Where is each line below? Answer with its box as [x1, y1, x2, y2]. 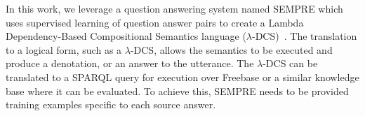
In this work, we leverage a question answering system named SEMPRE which [6, 1, 343, 15]
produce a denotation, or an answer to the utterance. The [6, 56, 254, 71]
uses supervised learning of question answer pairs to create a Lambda [6, 15, 304, 29]
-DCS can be [263, 56, 318, 71]
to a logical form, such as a [6, 42, 122, 57]
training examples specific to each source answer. [6, 97, 216, 112]
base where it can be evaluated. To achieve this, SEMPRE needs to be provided [6, 83, 349, 98]
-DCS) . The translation [252, 29, 357, 43]
